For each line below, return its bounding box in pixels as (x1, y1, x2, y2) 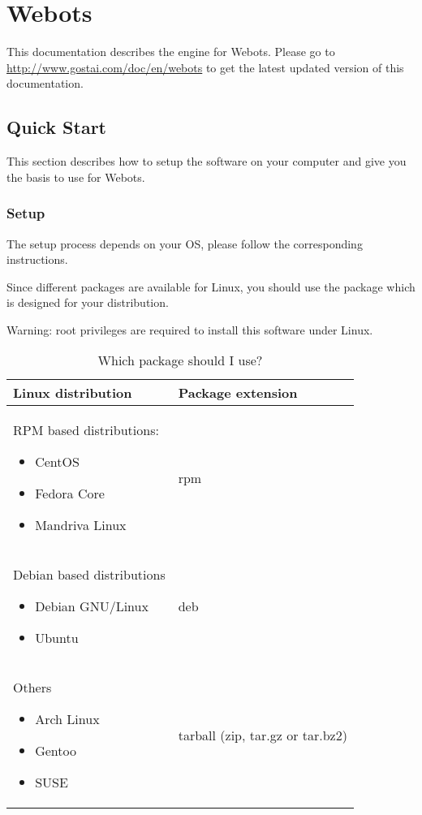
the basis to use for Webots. (6, 168, 145, 185)
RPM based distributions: (13, 420, 159, 440)
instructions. (6, 251, 68, 268)
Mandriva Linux (35, 515, 127, 535)
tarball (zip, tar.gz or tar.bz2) (178, 725, 347, 744)
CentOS (35, 452, 80, 472)
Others (13, 678, 52, 697)
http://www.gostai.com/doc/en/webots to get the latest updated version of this (6, 58, 404, 75)
